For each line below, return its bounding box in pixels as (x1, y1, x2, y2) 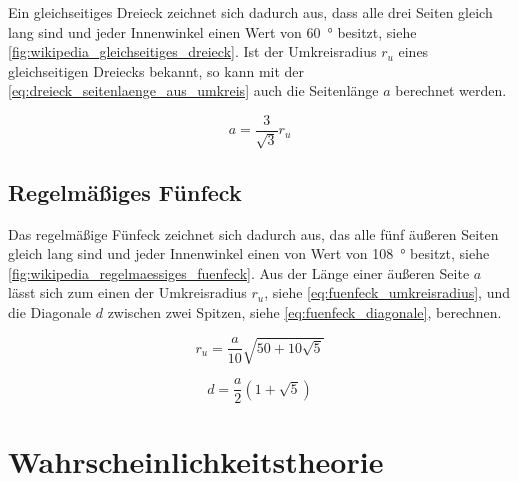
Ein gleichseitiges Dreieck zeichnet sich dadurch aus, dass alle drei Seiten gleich (8, 2, 493, 22)
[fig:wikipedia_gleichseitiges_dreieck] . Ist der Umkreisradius (8, 41, 377, 62)
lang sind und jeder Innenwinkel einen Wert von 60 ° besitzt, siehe (8, 21, 417, 42)
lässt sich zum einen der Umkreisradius (8, 282, 247, 303)
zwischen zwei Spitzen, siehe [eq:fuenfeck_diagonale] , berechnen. (107, 302, 502, 322)
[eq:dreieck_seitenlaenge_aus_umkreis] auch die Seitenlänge (8, 80, 379, 101)
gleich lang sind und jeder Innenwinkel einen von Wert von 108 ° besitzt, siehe (8, 243, 490, 264)
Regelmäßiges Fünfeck (8, 176, 242, 207)
